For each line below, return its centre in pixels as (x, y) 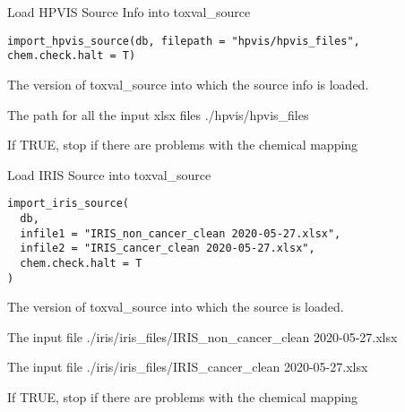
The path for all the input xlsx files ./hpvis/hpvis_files (158, 114)
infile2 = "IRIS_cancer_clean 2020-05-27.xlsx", (168, 249)
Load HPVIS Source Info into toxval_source (129, 12)
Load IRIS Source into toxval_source (109, 174)
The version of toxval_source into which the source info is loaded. (188, 84)
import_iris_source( (69, 204)
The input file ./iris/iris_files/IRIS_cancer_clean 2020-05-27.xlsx (188, 367)
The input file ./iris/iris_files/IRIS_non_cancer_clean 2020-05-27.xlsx (202, 336)
